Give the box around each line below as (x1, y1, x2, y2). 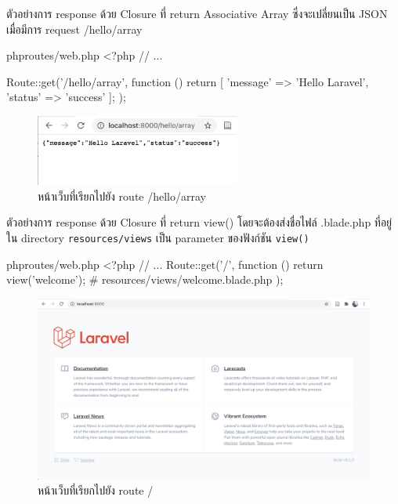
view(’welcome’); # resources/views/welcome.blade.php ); (6, 271, 284, 288)
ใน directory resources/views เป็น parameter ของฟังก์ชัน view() (6, 229, 309, 245)
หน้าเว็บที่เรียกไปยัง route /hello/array (38, 187, 206, 204)
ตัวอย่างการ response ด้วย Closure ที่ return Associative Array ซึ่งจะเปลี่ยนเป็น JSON (6, 5, 388, 21)
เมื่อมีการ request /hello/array (6, 20, 143, 37)
